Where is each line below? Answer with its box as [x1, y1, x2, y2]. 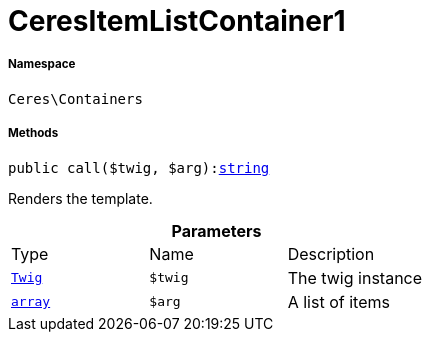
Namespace [8, 57, 76, 72]
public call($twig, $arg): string [8, 159, 270, 176]
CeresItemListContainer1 [8, 4, 346, 38]
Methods [8, 126, 59, 141]
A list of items [287, 291, 390, 312]
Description [287, 243, 375, 264]
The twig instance [287, 267, 423, 288]
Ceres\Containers [8, 90, 143, 107]
